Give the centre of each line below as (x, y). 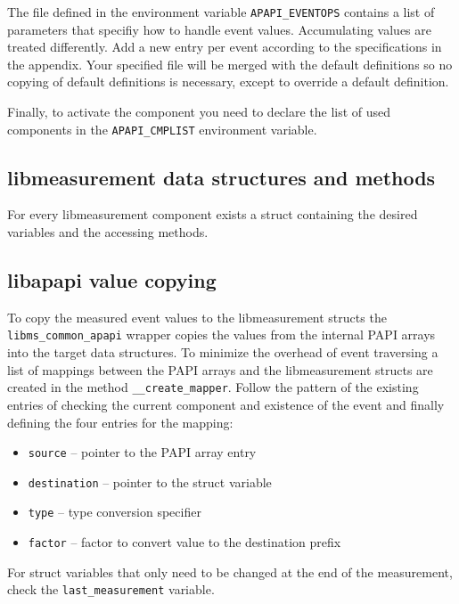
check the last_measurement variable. (111, 589)
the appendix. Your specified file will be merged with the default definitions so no (230, 64)
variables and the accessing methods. (108, 232)
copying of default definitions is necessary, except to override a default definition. (228, 82)
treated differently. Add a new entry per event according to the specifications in (225, 47)
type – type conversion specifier (115, 512)
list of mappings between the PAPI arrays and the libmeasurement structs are (220, 369)
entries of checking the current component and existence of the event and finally (226, 404)
